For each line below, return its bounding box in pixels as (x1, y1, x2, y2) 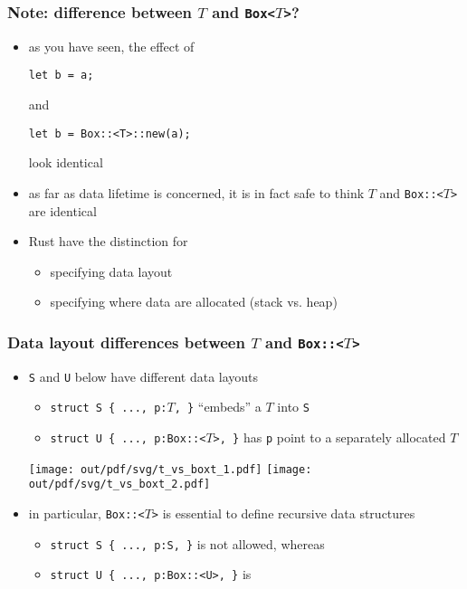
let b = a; (28, 69, 94, 82)
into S (277, 397, 310, 416)
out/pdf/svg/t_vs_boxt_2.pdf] (28, 478, 211, 491)
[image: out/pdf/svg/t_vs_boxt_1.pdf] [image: (28, 462, 312, 476)
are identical (28, 201, 97, 220)
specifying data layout (50, 261, 173, 280)
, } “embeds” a (174, 397, 262, 416)
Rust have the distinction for (28, 232, 188, 251)
